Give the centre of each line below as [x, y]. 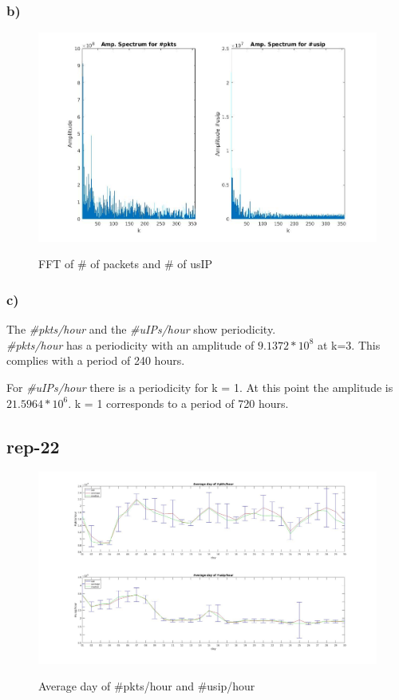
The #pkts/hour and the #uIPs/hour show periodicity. [141, 329]
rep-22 [33, 446]
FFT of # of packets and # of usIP [126, 264]
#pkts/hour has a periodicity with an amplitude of [130, 344]
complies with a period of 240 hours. [96, 360]
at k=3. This [349, 344]
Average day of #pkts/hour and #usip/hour [147, 686]
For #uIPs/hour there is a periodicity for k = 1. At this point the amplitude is [200, 387]
